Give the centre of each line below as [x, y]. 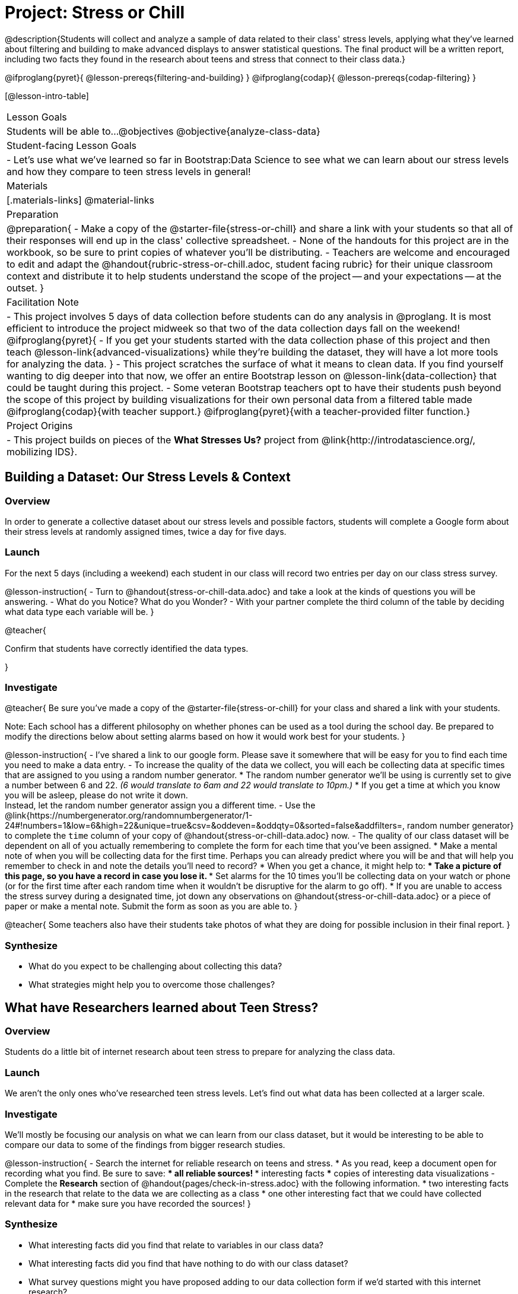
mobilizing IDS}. [42, 451]
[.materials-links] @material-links [80, 200]
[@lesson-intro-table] [47, 96]
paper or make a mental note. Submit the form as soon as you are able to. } [151, 906]
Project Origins [40, 425]
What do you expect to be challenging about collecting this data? [155, 966]
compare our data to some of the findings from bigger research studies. [145, 1144]
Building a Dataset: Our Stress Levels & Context [148, 477]
